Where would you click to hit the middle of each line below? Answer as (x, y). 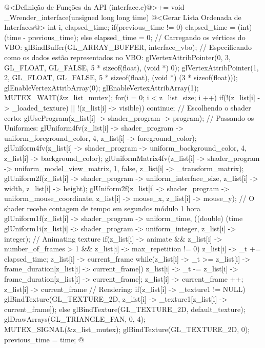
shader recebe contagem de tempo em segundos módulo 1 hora (102, 208)
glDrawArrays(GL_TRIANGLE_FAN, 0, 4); (75, 319)
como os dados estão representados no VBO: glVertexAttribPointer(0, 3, (117, 57)
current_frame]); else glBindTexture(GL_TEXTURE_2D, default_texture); (125, 309)
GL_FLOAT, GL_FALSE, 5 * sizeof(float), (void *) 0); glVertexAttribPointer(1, (131, 67)
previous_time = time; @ (44, 339)
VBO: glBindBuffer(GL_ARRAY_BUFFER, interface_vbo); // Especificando (128, 47)
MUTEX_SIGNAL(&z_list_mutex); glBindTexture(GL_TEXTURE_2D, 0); (127, 329)
